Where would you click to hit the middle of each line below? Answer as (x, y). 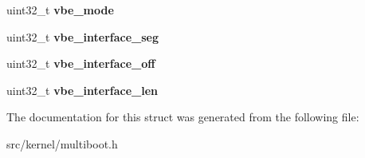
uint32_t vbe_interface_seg (83, 36)
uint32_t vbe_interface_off (81, 63)
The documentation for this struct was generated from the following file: (183, 117)
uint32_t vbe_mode (60, 10)
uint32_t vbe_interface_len (82, 90)
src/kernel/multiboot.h (62, 143)
